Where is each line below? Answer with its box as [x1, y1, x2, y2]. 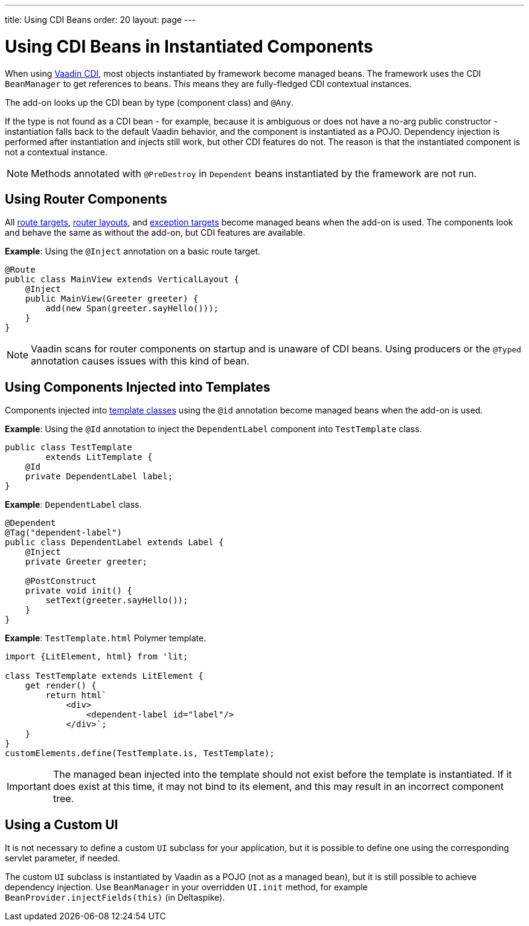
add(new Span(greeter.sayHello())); [45, 303, 219, 314]
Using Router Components [5, 191, 167, 207]
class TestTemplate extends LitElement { [5, 671, 204, 681]
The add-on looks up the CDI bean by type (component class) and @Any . [5, 97, 294, 108]
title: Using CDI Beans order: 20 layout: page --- [5, 15, 196, 25]
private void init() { [25, 586, 132, 596]
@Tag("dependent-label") [5, 528, 122, 538]
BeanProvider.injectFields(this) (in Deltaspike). [5, 892, 225, 903]
